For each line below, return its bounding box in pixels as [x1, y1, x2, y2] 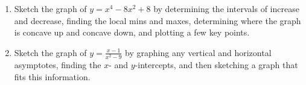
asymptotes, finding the [14, 58, 101, 71]
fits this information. [14, 70, 91, 83]
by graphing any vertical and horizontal [125, 46, 272, 58]
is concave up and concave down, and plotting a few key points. [14, 26, 250, 39]
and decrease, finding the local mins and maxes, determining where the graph [14, 14, 301, 27]
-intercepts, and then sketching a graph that [135, 58, 298, 71]
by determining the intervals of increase [153, 2, 299, 14]
